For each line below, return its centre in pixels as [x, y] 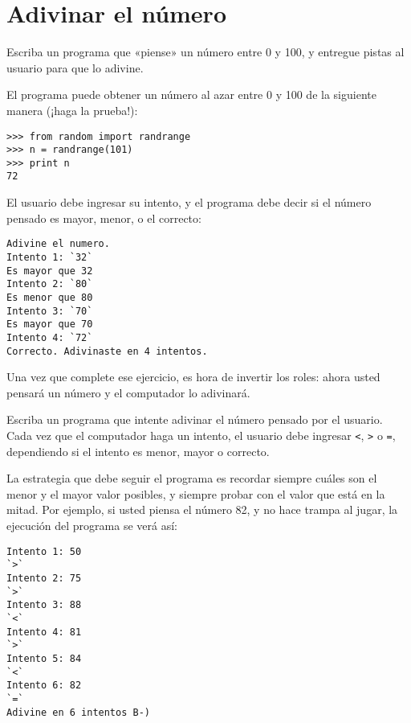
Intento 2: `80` [50, 284]
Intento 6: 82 [44, 686]
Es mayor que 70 [50, 325]
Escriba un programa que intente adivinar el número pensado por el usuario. [195, 419]
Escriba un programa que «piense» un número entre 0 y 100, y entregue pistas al [205, 52]
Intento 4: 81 [44, 632]
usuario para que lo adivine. [75, 67]
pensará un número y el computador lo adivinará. [128, 392]
